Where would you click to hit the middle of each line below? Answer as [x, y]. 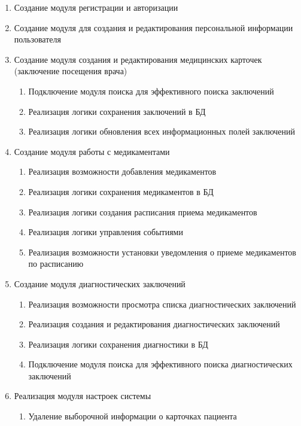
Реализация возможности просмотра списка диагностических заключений [162, 304]
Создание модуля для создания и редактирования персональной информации [153, 27]
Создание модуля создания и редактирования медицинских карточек [138, 59]
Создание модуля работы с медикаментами [92, 151]
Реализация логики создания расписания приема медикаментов [143, 212]
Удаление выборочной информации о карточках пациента [133, 416]
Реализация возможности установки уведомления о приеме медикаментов [162, 252]
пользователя [37, 39]
